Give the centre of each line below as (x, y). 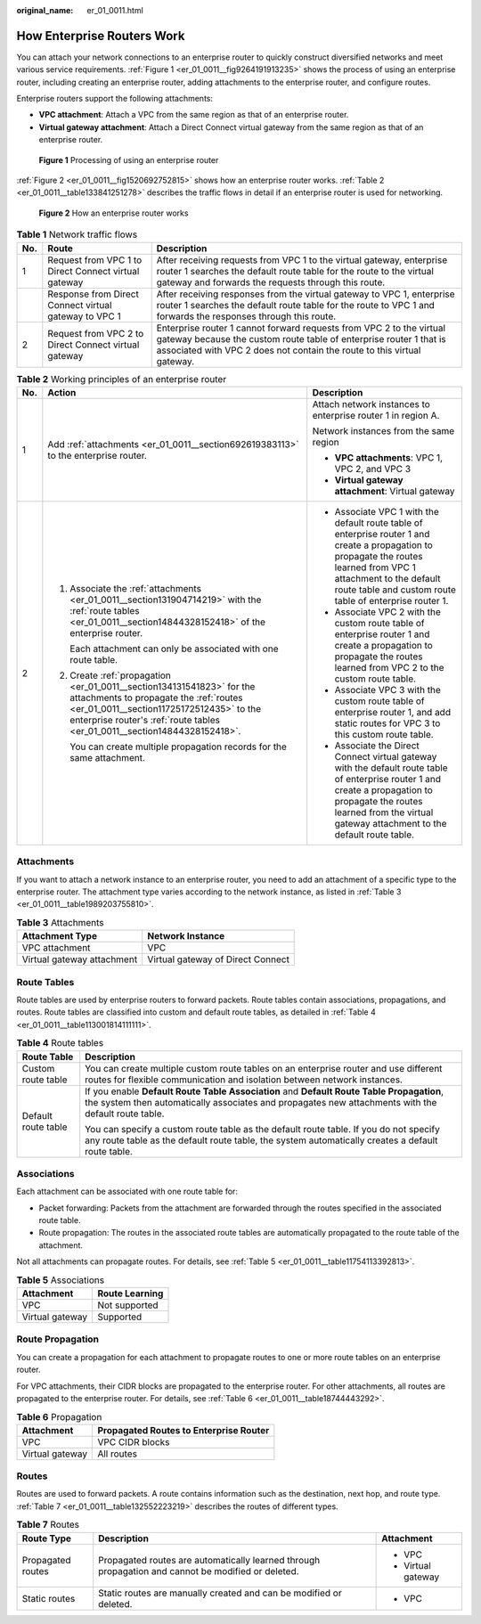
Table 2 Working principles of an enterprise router (122, 379)
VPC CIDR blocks (134, 1441)
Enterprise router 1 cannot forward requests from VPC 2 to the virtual (301, 328)
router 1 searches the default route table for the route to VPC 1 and (296, 305)
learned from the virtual (384, 812)
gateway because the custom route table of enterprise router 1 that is (302, 339)
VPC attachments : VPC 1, (389, 457)
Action (62, 392)
